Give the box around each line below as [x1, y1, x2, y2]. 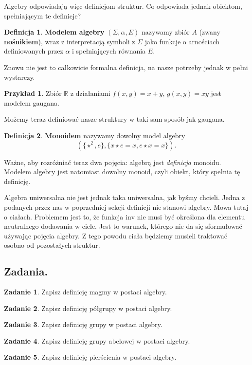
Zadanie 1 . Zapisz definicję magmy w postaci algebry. [4, 287, 167, 297]
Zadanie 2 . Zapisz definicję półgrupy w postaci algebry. [4, 303, 172, 313]
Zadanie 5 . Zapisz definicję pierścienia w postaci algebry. [4, 352, 177, 362]
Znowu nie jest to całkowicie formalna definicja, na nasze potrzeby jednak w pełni [4, 62, 248, 72]
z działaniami [70, 88, 110, 98]
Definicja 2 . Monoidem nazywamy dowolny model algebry [4, 130, 185, 140]
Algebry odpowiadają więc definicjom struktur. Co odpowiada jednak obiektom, [4, 1, 242, 11]
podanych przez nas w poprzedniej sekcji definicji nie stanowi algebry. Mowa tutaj [4, 201, 249, 212]
